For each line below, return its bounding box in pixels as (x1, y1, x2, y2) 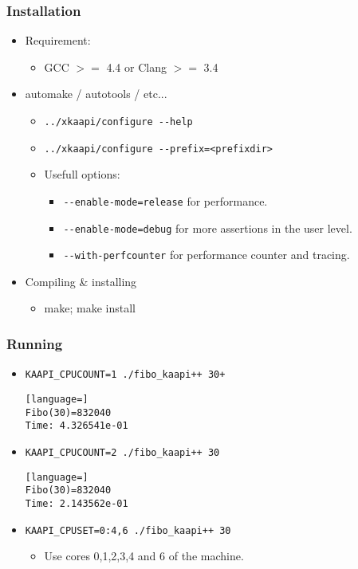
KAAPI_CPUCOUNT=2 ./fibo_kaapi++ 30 (25, 446, 220, 458)
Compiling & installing (25, 273, 137, 289)
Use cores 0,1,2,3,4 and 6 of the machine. (44, 547, 244, 564)
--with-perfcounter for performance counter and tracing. (63, 246, 350, 263)
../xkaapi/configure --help (44, 116, 193, 128)
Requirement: (25, 32, 91, 49)
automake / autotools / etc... (25, 85, 167, 102)
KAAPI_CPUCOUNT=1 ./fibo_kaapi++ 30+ (25, 369, 226, 381)
